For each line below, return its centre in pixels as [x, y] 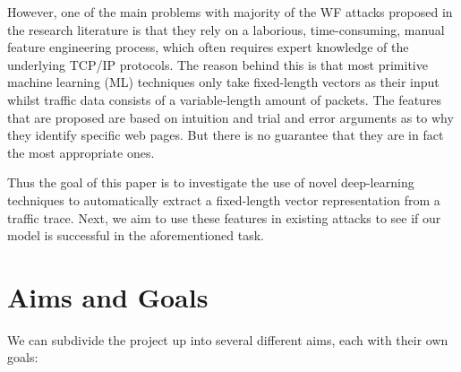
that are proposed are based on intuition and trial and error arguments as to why [230, 117]
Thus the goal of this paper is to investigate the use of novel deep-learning [211, 182]
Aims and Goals [108, 296]
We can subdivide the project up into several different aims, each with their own [228, 339]
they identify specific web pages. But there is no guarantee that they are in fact [226, 135]
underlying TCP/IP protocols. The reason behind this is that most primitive [218, 64]
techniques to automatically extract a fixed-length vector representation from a [224, 199]
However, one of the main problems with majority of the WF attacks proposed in [230, 12]
